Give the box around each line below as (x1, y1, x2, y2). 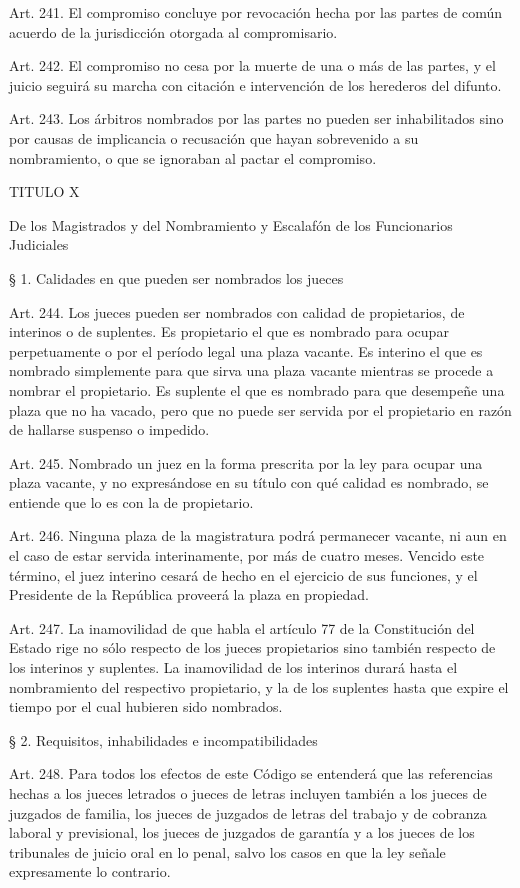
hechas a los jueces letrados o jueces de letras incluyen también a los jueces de (9, 783, 487, 803)
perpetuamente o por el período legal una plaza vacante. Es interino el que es (9, 340, 483, 361)
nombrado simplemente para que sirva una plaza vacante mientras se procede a (9, 360, 494, 381)
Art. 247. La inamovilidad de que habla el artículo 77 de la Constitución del (9, 617, 475, 638)
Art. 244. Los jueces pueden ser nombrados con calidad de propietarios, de (9, 301, 465, 322)
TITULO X (9, 181, 80, 202)
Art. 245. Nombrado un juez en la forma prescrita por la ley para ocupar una (9, 452, 483, 473)
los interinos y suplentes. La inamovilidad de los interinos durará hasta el (9, 657, 458, 678)
